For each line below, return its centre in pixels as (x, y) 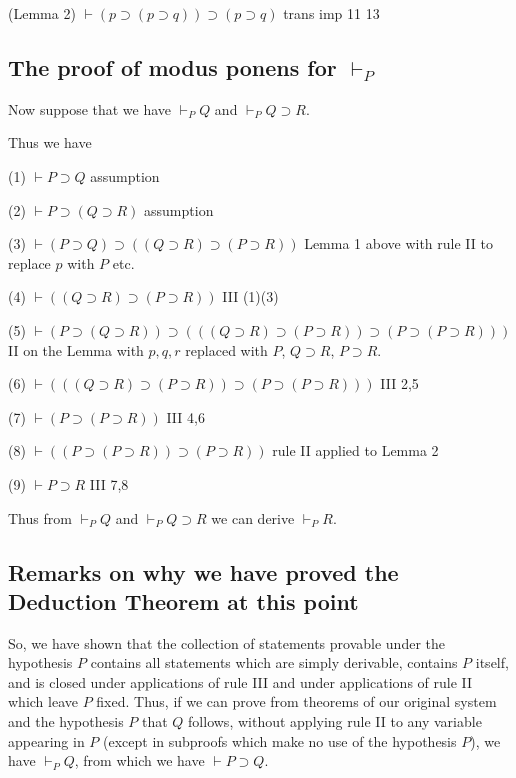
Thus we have (50, 142)
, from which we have (139, 760)
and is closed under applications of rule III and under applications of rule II (240, 681)
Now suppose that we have (90, 108)
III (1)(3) (250, 296)
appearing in (46, 740)
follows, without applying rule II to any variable (335, 721)
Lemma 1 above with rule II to (398, 243)
